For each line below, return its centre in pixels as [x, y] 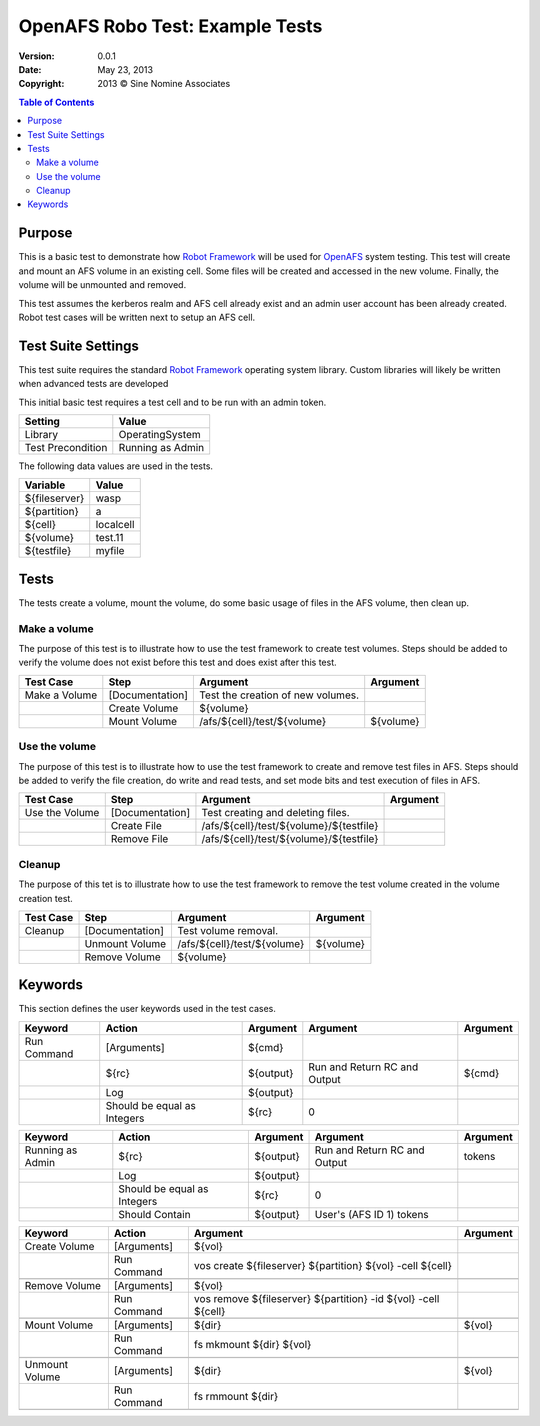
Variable [45, 485]
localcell [115, 525]
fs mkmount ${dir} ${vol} [252, 1344]
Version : [36, 56]
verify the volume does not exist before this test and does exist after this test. [177, 662]
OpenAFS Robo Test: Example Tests [170, 26]
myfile [110, 551]
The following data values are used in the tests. [116, 466]
